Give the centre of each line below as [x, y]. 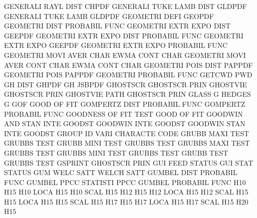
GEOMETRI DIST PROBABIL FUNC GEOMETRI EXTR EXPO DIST [118, 26]
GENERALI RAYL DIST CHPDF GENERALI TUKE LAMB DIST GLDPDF [126, 6]
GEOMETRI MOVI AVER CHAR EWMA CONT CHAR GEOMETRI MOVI [125, 55]
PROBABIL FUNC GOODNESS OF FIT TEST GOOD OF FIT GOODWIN [124, 113]
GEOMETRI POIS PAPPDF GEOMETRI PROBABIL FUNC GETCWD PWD [128, 75]
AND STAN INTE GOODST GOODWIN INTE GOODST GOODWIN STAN [125, 123]
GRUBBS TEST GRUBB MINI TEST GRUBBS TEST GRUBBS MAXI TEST [127, 143]
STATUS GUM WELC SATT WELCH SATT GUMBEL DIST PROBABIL [121, 172]
